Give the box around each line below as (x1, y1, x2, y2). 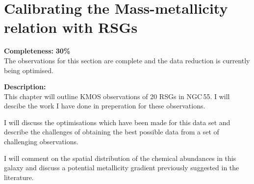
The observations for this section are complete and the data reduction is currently (4, 55, 250, 65)
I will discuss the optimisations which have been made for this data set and (4, 117, 230, 127)
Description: (4, 81, 46, 92)
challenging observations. (4, 136, 78, 147)
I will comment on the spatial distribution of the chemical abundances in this (4, 153, 236, 163)
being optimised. (4, 65, 53, 75)
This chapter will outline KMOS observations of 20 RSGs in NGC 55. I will (4, 91, 230, 101)
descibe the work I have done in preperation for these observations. (4, 101, 205, 111)
